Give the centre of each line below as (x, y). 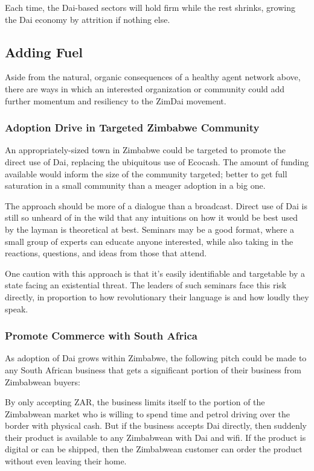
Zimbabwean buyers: (43, 381)
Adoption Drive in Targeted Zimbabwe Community (132, 128)
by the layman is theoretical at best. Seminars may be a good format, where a (150, 229)
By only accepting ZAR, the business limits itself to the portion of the (135, 402)
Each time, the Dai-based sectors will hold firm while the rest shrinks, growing (150, 7)
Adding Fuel (44, 52)
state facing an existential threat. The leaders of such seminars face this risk (146, 285)
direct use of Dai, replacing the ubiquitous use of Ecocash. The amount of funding (157, 161)
